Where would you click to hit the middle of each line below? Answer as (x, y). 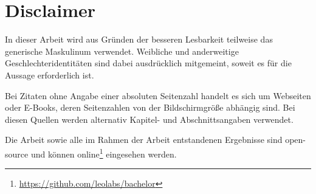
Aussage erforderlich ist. (50, 74)
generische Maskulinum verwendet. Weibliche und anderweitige (122, 51)
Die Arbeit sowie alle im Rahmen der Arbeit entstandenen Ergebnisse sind (144, 140)
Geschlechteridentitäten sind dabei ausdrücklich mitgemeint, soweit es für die (148, 63)
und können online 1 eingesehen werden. (104, 153)
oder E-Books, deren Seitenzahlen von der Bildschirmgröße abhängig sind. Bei (150, 107)
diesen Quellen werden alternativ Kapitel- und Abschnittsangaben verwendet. (149, 119)
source (17, 154)
